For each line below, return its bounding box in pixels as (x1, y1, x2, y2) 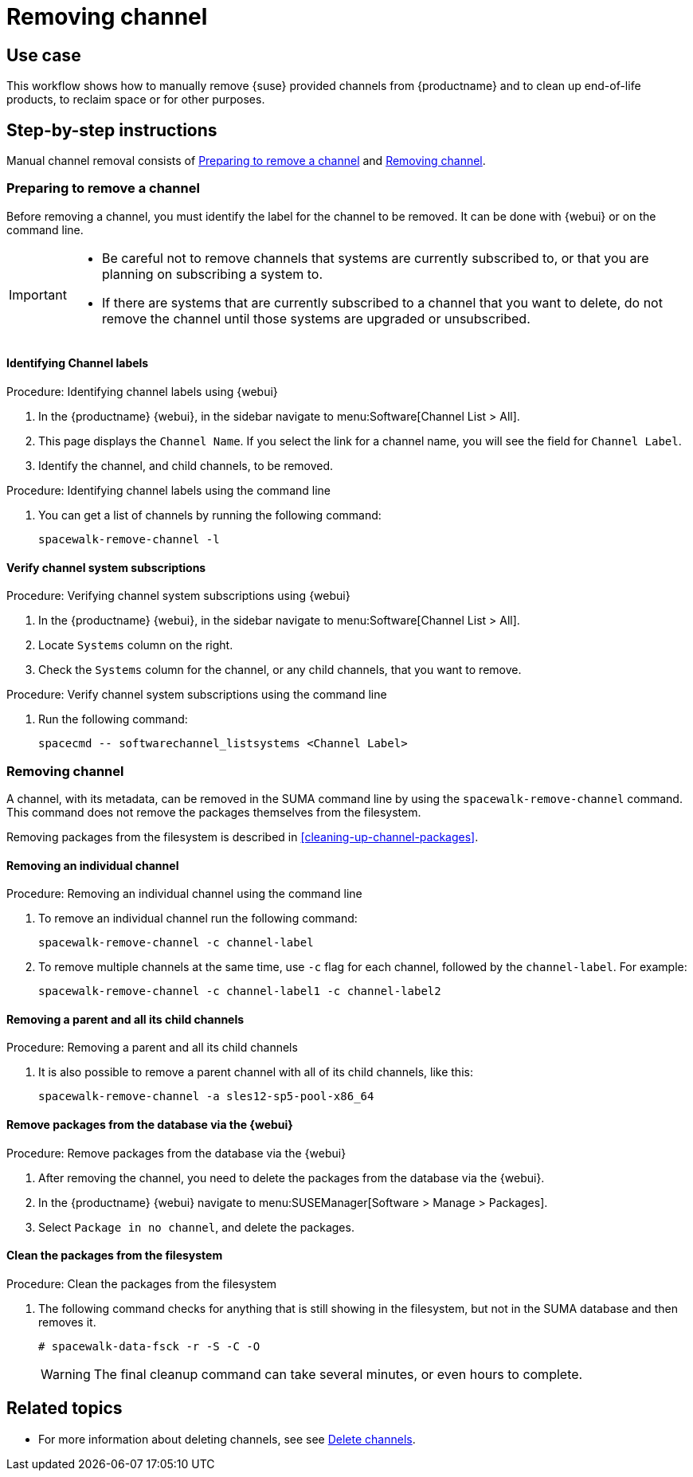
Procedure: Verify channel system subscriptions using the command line (6, 688, 387, 702)
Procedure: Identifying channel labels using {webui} (6, 384, 278, 398)
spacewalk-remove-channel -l (38, 532, 220, 546)
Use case (6, 45, 81, 65)
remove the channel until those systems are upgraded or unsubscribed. (101, 310, 531, 327)
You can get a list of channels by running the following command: (38, 507, 382, 522)
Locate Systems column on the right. (38, 638, 233, 652)
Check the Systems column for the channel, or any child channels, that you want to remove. (38, 663, 522, 677)
